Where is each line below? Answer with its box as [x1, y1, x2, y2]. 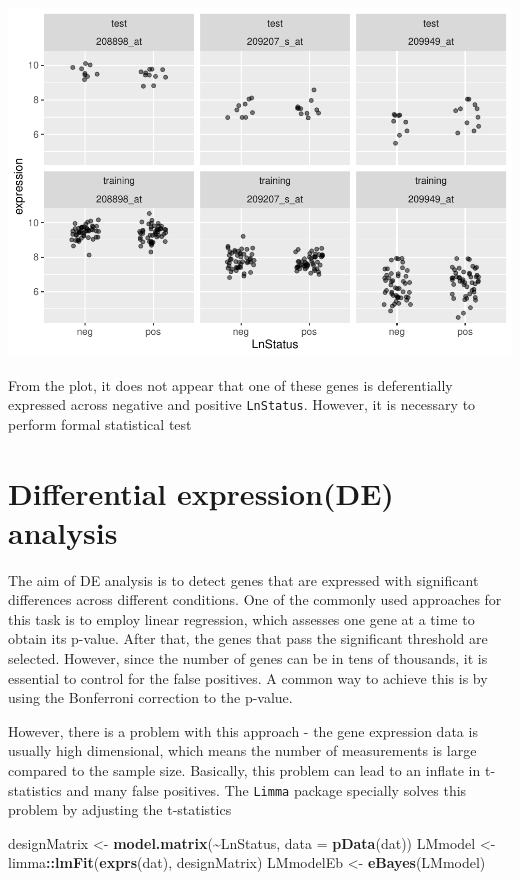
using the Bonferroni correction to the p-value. [8, 687, 293, 708]
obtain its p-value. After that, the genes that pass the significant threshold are [8, 628, 488, 649]
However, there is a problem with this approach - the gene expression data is [8, 720, 478, 741]
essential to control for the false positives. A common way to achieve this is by [8, 667, 488, 688]
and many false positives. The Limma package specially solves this [66, 779, 467, 800]
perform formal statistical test [8, 413, 192, 434]
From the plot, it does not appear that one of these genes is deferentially [8, 374, 453, 395]
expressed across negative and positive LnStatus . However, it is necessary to [8, 394, 476, 415]
